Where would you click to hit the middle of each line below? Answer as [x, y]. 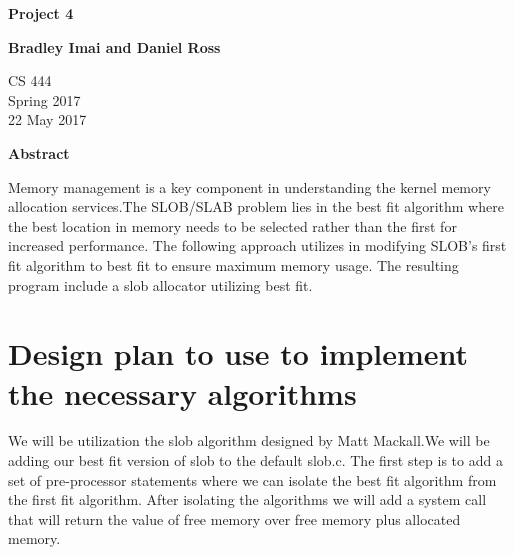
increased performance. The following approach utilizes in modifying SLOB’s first [257, 245]
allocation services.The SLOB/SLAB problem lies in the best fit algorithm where [256, 206]
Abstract [39, 152]
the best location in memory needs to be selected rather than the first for [232, 225]
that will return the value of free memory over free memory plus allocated [234, 518]
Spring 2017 [44, 99]
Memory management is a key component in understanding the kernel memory [249, 186]
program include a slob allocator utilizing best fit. [160, 284]
